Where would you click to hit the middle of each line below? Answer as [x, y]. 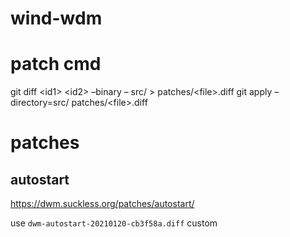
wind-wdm [56, 18]
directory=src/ [40, 103]
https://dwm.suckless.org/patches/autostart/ [102, 204]
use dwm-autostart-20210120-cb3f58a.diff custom [114, 223]
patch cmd [56, 64]
